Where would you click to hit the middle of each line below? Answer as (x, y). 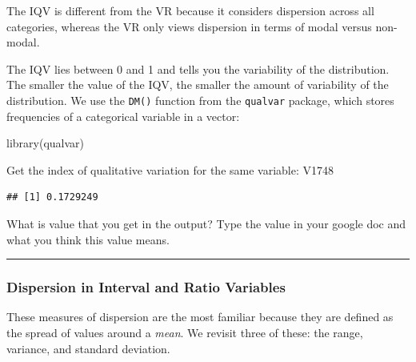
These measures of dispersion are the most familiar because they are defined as (200, 317)
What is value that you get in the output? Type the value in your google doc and (206, 223)
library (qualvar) (45, 143)
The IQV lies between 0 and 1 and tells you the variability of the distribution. (198, 68)
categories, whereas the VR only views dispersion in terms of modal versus (189, 26)
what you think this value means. (88, 239)
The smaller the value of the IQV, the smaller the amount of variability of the (198, 84)
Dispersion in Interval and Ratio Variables (146, 287)
